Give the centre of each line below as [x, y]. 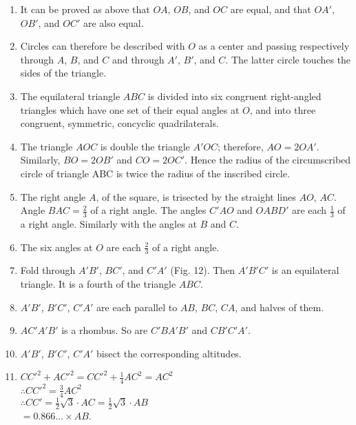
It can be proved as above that [85, 9]
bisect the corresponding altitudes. [169, 353]
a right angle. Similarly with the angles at [108, 223]
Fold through [48, 270]
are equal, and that [271, 9]
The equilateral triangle [70, 96]
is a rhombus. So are [105, 330]
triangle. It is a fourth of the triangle [98, 283]
